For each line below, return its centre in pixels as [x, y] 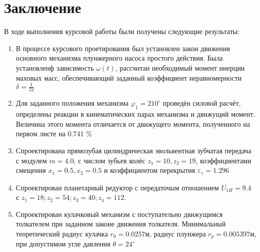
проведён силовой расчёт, [202, 103]
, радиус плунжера [178, 234]
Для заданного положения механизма [72, 103]
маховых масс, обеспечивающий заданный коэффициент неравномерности [129, 77]
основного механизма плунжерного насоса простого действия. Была [119, 58]
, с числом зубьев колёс [110, 160]
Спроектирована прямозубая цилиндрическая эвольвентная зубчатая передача [134, 151]
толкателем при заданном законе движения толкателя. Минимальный [121, 224]
